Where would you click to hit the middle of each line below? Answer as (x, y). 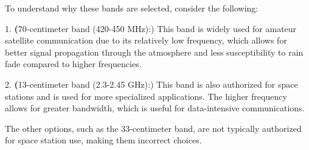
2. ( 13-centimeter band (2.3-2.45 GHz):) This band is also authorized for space (151, 84)
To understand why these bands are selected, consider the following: (132, 8)
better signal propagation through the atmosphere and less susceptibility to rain (154, 52)
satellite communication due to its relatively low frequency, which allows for (146, 40)
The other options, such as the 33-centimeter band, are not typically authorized (153, 128)
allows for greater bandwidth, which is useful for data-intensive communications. (155, 108)
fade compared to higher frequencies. (73, 64)
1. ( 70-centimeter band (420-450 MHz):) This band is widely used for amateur (151, 28)
